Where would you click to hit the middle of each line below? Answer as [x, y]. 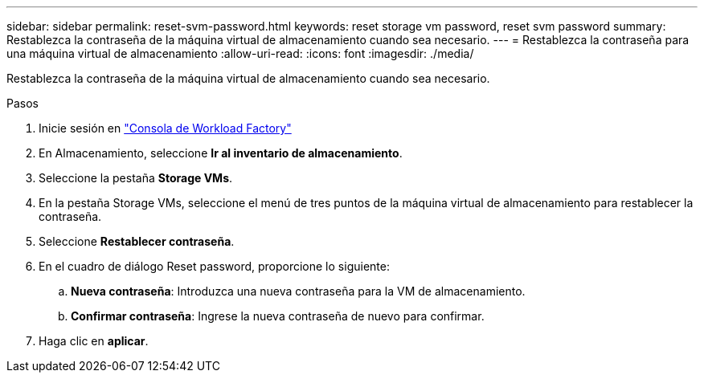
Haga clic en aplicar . [94, 341]
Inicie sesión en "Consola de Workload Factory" [165, 128]
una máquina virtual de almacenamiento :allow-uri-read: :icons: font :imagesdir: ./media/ [240, 53]
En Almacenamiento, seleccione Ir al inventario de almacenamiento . [221, 153]
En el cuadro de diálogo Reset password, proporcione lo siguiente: [214, 266]
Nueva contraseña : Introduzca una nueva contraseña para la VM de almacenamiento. [298, 291]
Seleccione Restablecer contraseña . [137, 241]
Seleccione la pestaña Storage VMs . [136, 178]
